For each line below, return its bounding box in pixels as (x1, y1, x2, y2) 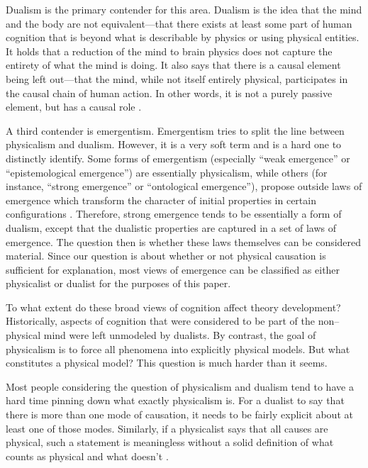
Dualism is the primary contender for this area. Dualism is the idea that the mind (6, 2, 362, 16)
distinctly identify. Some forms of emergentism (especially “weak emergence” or (6, 150, 350, 165)
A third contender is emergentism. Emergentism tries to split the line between (6, 123, 345, 138)
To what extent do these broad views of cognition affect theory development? (6, 299, 341, 314)
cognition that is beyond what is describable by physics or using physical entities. (6, 30, 359, 45)
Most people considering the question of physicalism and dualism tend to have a (6, 379, 354, 394)
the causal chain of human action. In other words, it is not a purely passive (6, 85, 333, 100)
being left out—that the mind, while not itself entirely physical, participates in (6, 71, 348, 86)
